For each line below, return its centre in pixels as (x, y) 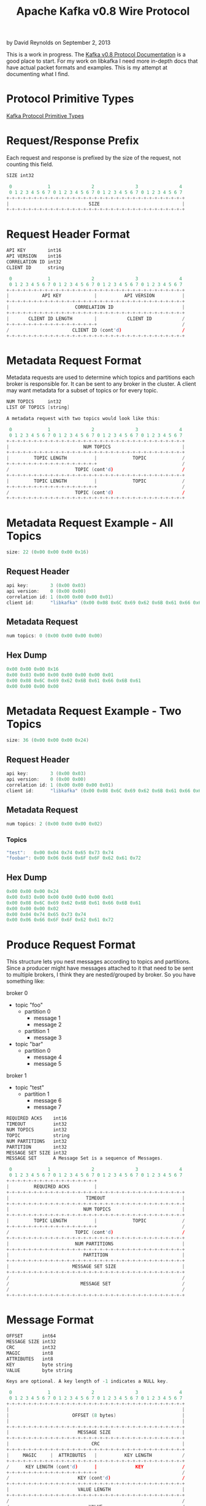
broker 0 (17, 993)
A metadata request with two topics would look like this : (83, 419)
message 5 (48, 1064)
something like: (25, 981)
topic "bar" (29, 1044)
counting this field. (30, 165)
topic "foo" (29, 1005)
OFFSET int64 (31, 1336)
